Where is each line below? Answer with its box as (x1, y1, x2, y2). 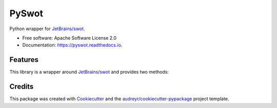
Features (9, 55, 38, 64)
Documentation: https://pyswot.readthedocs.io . (22, 42, 123, 48)
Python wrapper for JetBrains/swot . (9, 26, 85, 32)
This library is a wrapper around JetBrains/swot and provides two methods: (9, 69, 169, 75)
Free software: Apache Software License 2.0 (22, 35, 117, 41)
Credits (9, 82, 34, 91)
